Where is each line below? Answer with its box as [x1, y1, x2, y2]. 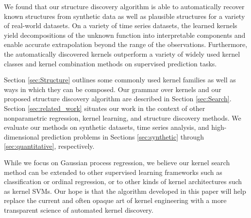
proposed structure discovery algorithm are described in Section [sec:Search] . [4, 93, 232, 104]
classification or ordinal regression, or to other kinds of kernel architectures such [4, 176, 242, 187]
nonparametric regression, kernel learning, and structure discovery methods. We [4, 112, 241, 123]
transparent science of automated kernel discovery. [4, 204, 153, 215]
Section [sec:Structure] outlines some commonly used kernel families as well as [4, 75, 236, 85]
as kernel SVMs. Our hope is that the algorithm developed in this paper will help [4, 186, 246, 196]
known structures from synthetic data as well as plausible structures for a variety [4, 11, 245, 21]
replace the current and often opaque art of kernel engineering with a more [4, 195, 227, 205]
